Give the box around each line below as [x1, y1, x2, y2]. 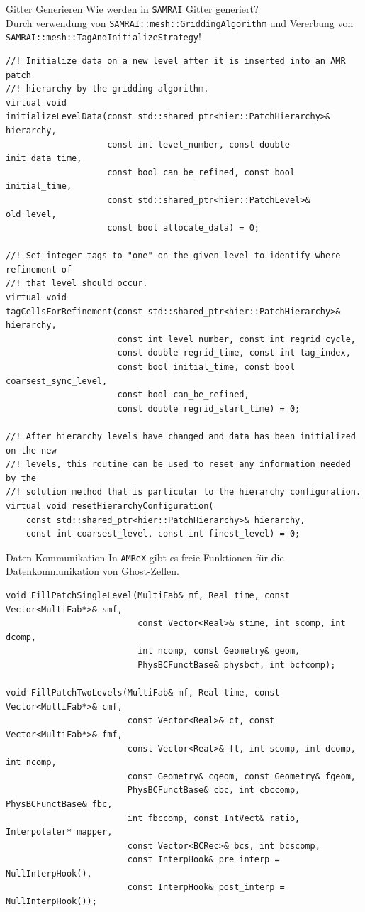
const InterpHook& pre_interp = [127, 855, 280, 865]
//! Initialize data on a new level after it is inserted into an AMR [6, 55, 346, 66]
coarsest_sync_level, [6, 375, 108, 386]
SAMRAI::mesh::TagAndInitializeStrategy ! [6, 29, 201, 44]
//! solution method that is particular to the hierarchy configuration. [6, 487, 361, 498]
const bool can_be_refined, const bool [107, 167, 296, 177]
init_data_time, [6, 153, 82, 164]
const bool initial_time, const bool [117, 362, 296, 373]
